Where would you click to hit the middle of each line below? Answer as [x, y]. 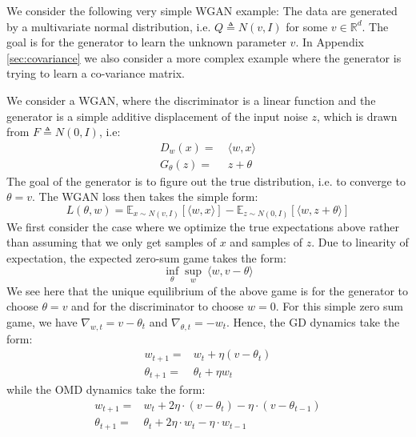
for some [307, 26]
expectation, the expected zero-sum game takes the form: [146, 257]
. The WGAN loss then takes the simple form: [145, 196]
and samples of [266, 242]
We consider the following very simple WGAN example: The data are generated [202, 10]
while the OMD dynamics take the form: [106, 389]
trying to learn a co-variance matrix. [96, 73]
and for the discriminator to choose [158, 306]
